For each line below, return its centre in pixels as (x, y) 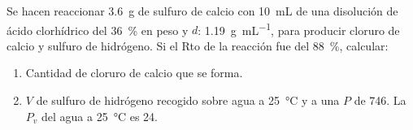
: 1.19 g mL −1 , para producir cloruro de (299, 28)
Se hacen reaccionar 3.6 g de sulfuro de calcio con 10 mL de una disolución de (202, 11)
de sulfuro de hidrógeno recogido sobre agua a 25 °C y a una (188, 100)
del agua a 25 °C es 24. (100, 116)
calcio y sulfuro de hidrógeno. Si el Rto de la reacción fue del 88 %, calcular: (198, 45)
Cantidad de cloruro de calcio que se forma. (134, 73)
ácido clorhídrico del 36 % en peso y (98, 30)
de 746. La (380, 100)
